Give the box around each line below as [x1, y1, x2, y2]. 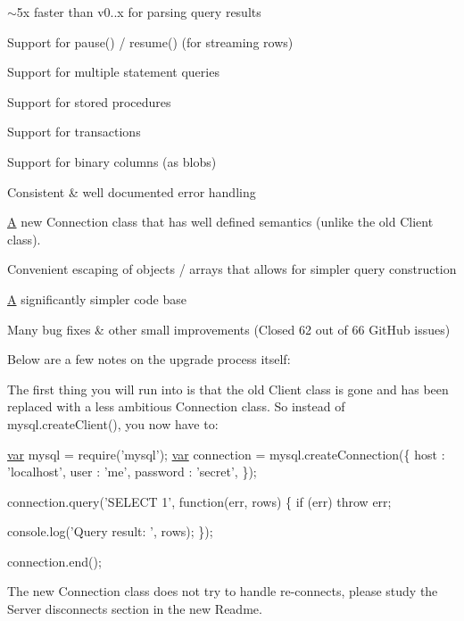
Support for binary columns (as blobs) [7, 152, 217, 170]
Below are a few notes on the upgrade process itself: [7, 350, 291, 368]
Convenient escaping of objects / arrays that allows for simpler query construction [7, 260, 457, 278]
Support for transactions [7, 122, 141, 141]
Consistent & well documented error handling [7, 182, 256, 201]
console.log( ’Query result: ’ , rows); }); [7, 522, 213, 541]
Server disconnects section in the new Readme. [7, 600, 262, 618]
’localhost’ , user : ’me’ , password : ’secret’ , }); [7, 462, 257, 481]
